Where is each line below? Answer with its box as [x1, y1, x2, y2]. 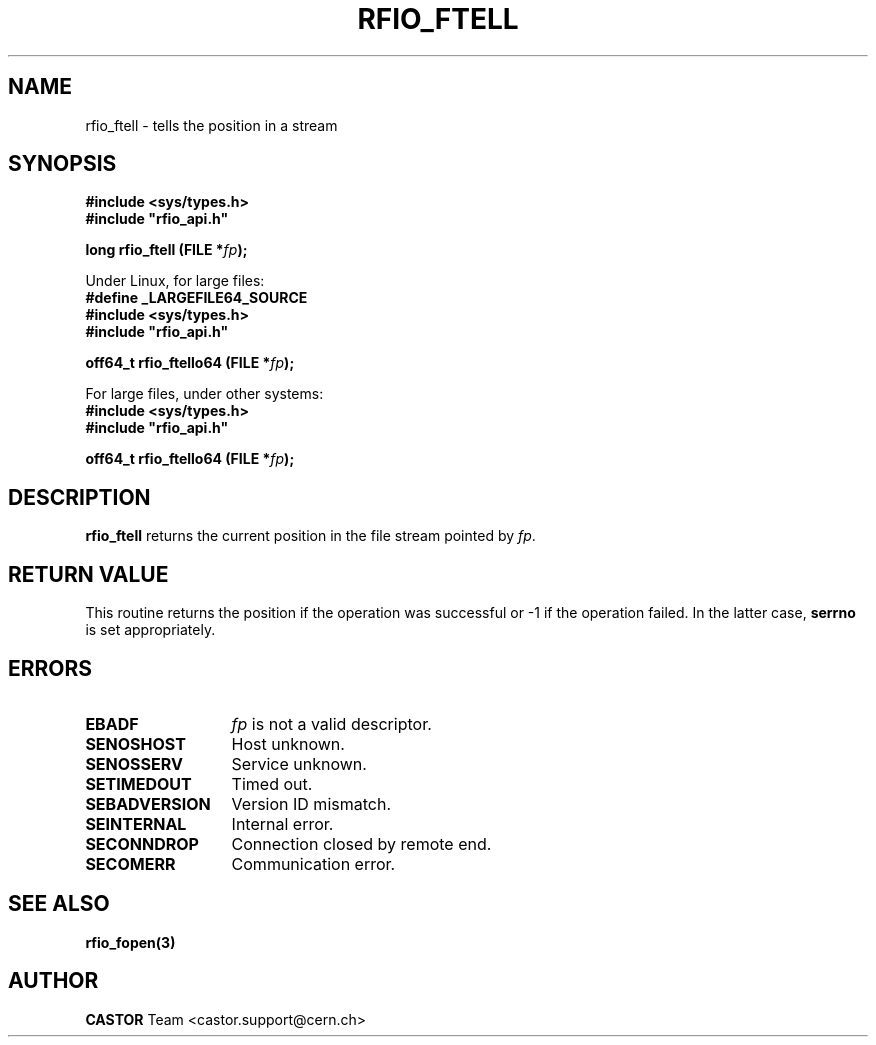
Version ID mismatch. [231, 793, 391, 814]
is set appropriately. [85, 621, 216, 639]
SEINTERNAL [85, 813, 187, 834]
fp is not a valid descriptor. [231, 713, 432, 734]
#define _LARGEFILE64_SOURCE [85, 289, 308, 307]
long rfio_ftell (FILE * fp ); [85, 241, 248, 259]
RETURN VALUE [8, 561, 169, 587]
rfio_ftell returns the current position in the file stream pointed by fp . [85, 527, 536, 545]
